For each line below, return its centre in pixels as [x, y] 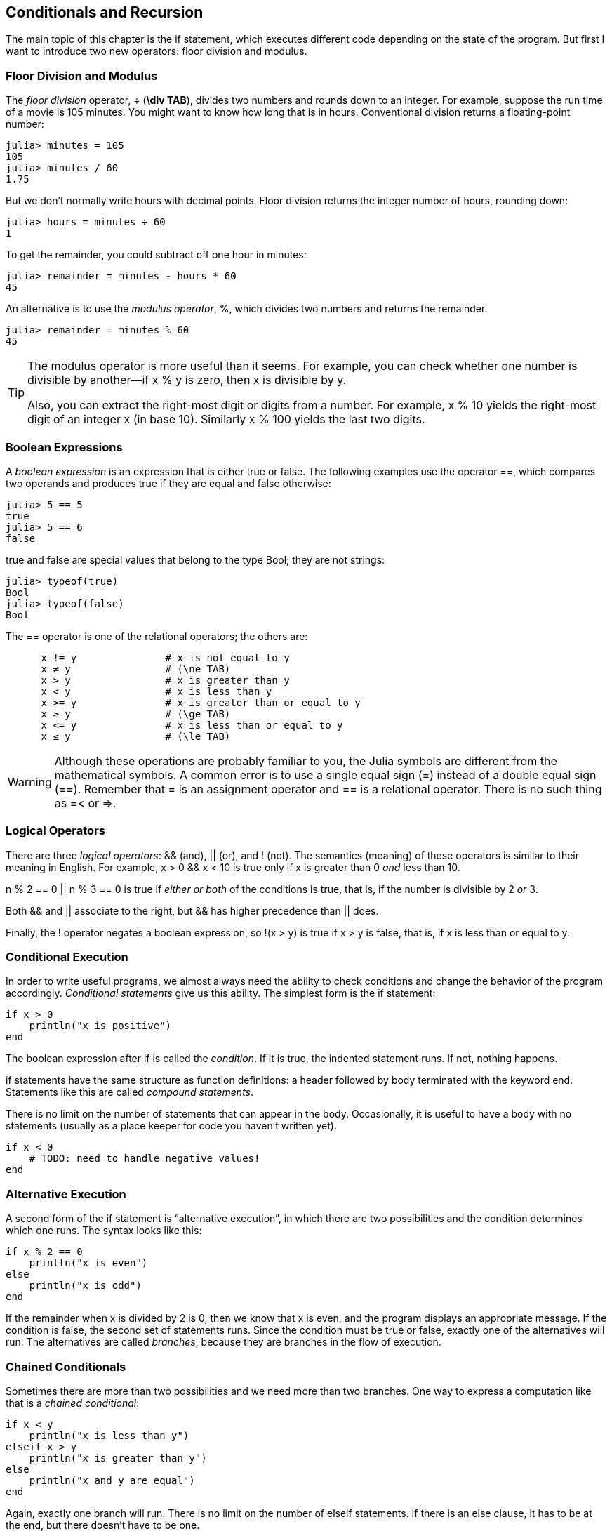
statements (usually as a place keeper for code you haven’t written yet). [171, 1126]
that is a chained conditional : [73, 1403]
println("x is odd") [85, 1286]
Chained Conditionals [66, 1366]
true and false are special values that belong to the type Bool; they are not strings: [195, 559]
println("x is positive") [100, 1026]
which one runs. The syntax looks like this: [104, 1231]
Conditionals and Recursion [105, 12]
